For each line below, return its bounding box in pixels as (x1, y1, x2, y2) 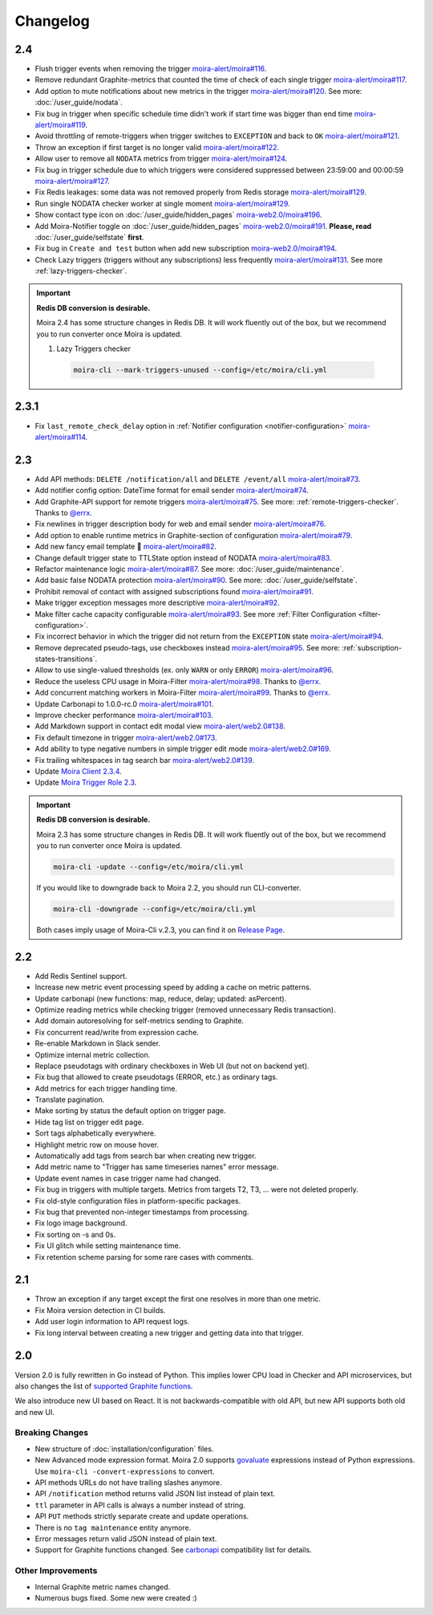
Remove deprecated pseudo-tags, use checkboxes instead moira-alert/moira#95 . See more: (34, 642, 341, 652)
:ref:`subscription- (342, 642, 403, 652)
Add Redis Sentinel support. (34, 971, 127, 981)
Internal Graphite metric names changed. (34, 1582, 171, 1592)
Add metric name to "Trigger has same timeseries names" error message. (34, 1162, 279, 1172)
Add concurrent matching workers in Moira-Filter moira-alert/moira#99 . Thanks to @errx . (34, 687, 330, 698)
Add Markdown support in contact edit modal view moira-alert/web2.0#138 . (34, 721, 286, 731)
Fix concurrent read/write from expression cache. (34, 1027, 200, 1037)
